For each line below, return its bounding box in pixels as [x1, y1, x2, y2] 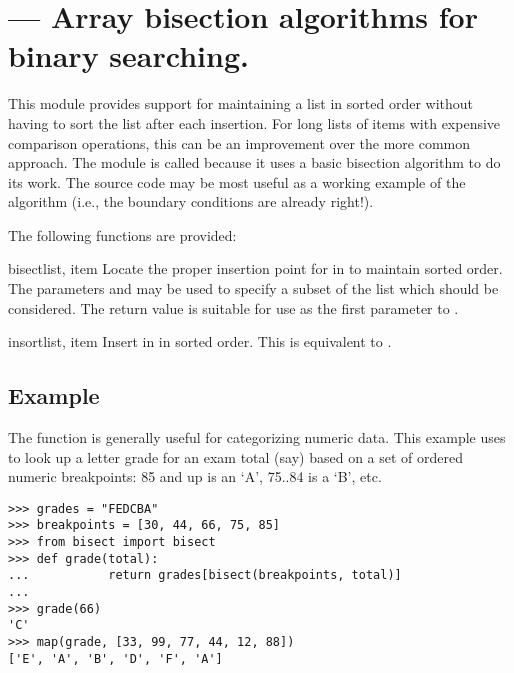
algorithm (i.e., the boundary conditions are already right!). [8, 191, 374, 212]
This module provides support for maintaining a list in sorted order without [8, 93, 474, 114]
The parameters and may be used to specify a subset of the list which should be [8, 278, 499, 299]
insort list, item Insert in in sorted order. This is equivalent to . [8, 331, 392, 352]
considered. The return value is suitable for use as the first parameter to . [8, 297, 459, 318]
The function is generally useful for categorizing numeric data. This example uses [8, 427, 506, 448]
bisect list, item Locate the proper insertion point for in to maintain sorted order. [8, 258, 503, 279]
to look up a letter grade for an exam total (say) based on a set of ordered [8, 446, 464, 467]
